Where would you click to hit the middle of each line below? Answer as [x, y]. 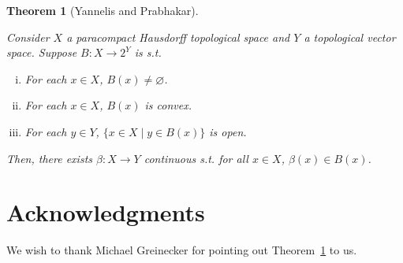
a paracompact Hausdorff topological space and [178, 37]
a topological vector [350, 37]
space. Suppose [42, 52]
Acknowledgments [106, 212]
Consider [28, 37]
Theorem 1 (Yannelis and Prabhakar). [103, 10]
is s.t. [148, 52]
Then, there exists [50, 158]
